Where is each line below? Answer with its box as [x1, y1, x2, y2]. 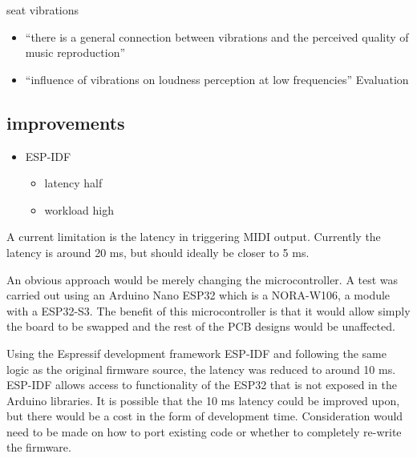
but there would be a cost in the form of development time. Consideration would [6, 408, 403, 424]
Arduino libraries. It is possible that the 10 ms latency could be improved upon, [6, 392, 400, 408]
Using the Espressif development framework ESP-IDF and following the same [6, 344, 387, 361]
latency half [44, 175, 103, 191]
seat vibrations [6, 2, 79, 18]
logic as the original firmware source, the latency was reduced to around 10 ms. [6, 360, 396, 377]
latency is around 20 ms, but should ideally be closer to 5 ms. [6, 243, 310, 260]
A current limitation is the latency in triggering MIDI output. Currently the [6, 228, 381, 245]
